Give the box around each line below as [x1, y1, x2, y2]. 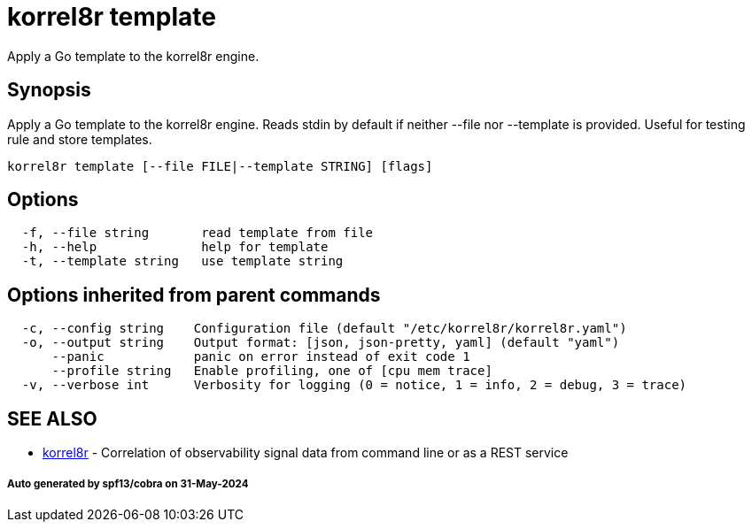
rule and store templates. [7, 131, 152, 147]
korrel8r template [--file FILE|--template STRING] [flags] [7, 158, 433, 173]
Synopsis [7, 79, 91, 102]
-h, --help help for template [21, 240, 329, 255]
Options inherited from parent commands [7, 283, 381, 306]
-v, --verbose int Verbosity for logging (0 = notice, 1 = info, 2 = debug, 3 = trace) [21, 378, 687, 393]
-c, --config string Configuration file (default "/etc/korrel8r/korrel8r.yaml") [21, 321, 627, 336]
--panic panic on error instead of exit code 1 [51, 349, 470, 364]
